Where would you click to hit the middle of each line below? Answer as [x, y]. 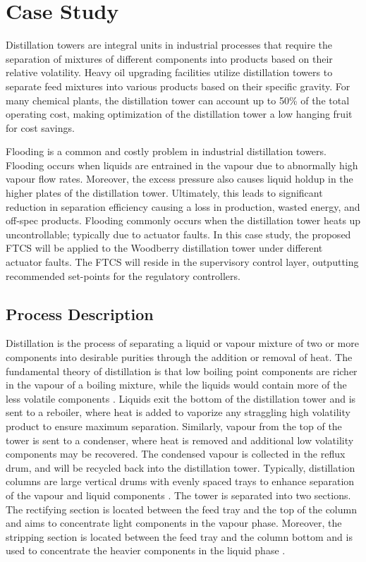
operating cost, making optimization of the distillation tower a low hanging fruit [179, 114]
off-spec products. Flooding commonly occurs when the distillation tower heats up [183, 220]
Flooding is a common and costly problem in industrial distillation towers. [166, 151]
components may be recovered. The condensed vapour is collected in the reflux [176, 454]
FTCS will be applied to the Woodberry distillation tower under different [164, 248]
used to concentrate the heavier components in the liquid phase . [146, 550]
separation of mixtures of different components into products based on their [169, 58]
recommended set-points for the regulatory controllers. [123, 275]
